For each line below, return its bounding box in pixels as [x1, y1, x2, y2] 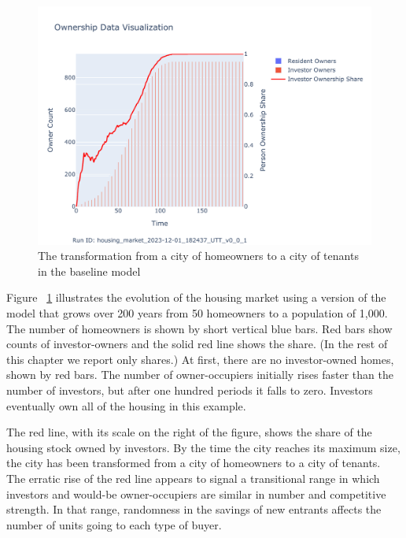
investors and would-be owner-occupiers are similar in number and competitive [6, 485, 386, 502]
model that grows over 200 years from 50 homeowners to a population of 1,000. [6, 305, 388, 321]
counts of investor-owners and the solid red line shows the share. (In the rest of [6, 336, 388, 352]
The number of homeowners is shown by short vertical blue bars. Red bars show [6, 320, 393, 336]
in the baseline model [38, 262, 141, 279]
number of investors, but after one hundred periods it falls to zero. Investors [6, 382, 373, 399]
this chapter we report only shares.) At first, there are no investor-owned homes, [6, 351, 394, 367]
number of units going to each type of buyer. [6, 516, 222, 532]
